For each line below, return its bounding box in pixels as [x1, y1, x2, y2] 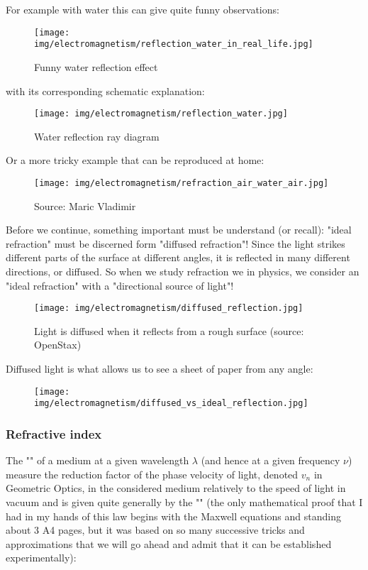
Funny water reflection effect [34, 59, 158, 74]
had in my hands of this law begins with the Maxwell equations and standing [6, 508, 341, 523]
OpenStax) [34, 337, 82, 352]
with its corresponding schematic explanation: [6, 83, 205, 98]
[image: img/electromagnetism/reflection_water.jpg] [34, 109, 288, 119]
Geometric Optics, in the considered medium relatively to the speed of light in [6, 481, 346, 495]
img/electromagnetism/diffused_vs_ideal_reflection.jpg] [34, 398, 308, 409]
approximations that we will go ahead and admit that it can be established [6, 536, 332, 551]
